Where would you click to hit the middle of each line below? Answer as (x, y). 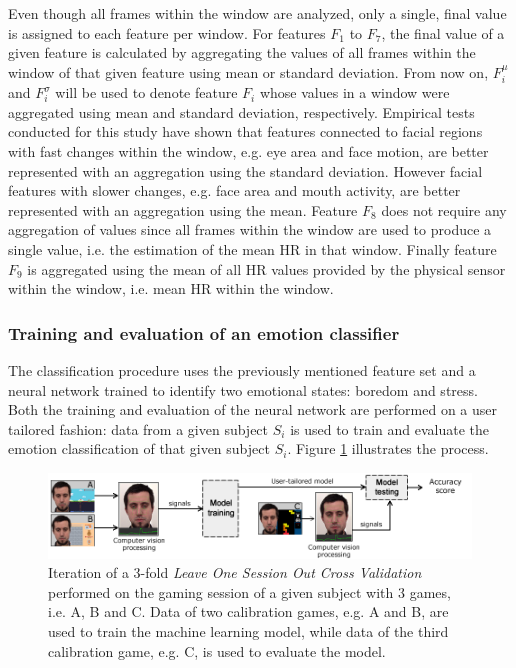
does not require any (444, 209)
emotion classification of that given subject (139, 448)
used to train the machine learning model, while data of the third (248, 630)
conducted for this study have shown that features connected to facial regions (245, 131)
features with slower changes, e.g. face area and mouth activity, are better (234, 190)
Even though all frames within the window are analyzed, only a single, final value (257, 13)
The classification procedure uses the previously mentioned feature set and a (242, 369)
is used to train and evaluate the (390, 428)
